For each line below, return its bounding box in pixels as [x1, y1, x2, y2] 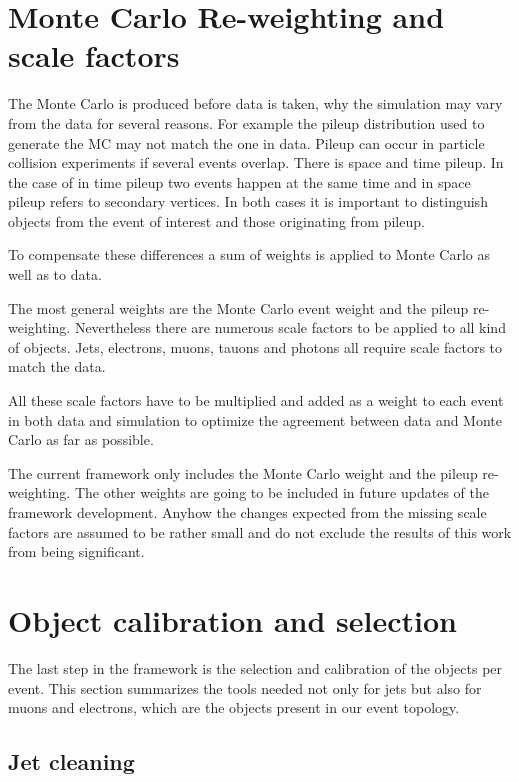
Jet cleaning [8, 746, 135, 777]
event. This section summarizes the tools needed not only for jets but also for [8, 677, 482, 698]
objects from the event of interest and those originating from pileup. [8, 210, 425, 231]
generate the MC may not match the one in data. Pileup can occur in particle [8, 132, 485, 153]
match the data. [8, 356, 106, 377]
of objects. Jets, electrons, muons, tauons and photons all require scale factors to [8, 336, 503, 357]
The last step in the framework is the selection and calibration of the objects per [8, 657, 503, 678]
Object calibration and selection [8, 599, 457, 640]
